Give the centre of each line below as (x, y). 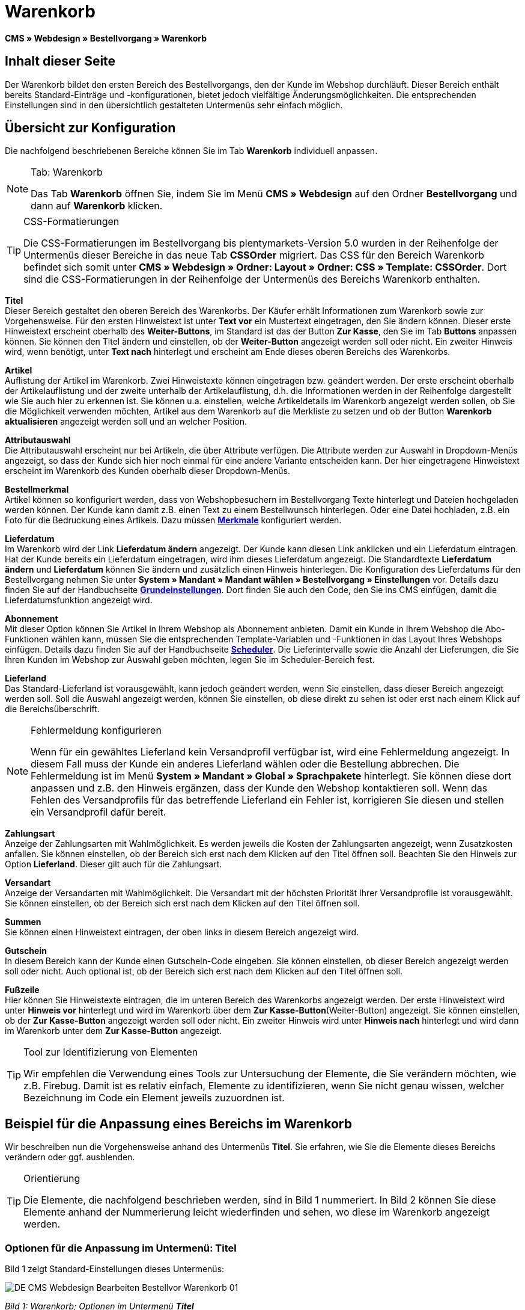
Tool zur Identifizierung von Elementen (111, 1052)
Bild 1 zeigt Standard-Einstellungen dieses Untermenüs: (115, 1269)
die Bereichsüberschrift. (52, 709)
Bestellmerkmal (37, 490)
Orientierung (52, 1179)
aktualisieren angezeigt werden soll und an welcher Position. (126, 422)
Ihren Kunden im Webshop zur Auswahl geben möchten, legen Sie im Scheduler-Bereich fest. (190, 660)
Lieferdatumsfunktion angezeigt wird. (79, 600)
